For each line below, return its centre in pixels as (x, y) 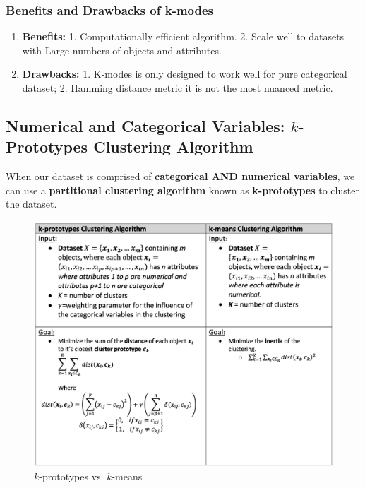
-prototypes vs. (71, 476)
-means (127, 476)
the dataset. (31, 204)
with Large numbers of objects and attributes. (122, 50)
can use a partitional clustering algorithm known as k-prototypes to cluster (182, 190)
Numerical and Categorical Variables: (145, 125)
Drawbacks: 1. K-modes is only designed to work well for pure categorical (185, 74)
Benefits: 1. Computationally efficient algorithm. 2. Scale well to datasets (183, 36)
